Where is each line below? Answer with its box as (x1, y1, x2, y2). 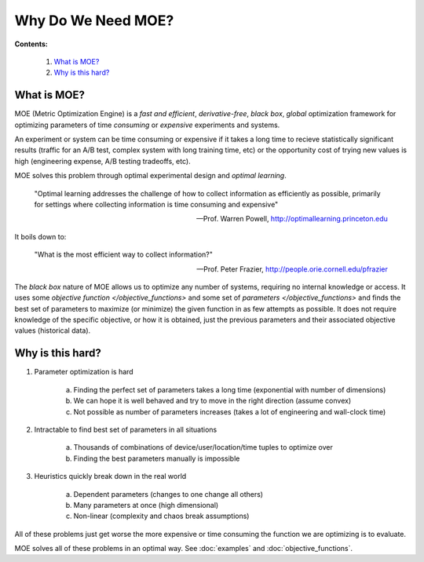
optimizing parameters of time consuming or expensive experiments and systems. (14, 120, 280, 130)
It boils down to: (14, 232, 67, 241)
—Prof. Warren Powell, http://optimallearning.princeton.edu (196, 214, 388, 224)
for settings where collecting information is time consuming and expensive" (34, 199, 279, 209)
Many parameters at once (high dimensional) (73, 500, 219, 509)
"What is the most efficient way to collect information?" (34, 250, 214, 259)
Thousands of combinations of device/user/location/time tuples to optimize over (73, 443, 334, 452)
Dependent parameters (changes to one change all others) (73, 489, 263, 498)
